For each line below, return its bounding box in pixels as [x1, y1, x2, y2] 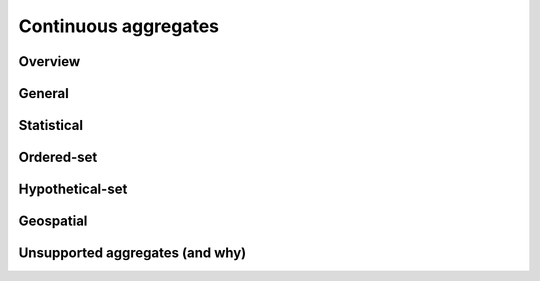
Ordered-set [18, 149, 98, 166]
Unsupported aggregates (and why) [18, 245, 247, 262]
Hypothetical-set [18, 181, 128, 198]
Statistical [18, 117, 84, 134]
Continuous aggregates [18, 15, 220, 37]
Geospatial [18, 213, 88, 230]
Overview [18, 53, 81, 70]
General [18, 85, 70, 102]
